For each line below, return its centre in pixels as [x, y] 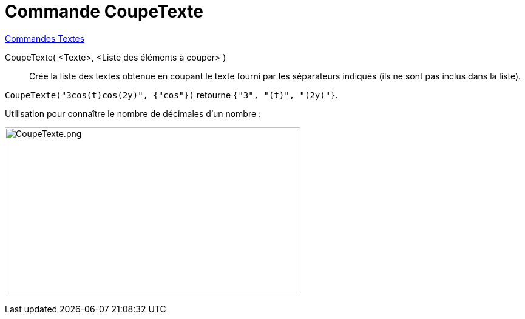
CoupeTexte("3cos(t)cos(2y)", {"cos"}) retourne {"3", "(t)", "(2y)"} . [171, 95]
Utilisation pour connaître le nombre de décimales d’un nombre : [133, 113]
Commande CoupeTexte [104, 12]
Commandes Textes [45, 38]
